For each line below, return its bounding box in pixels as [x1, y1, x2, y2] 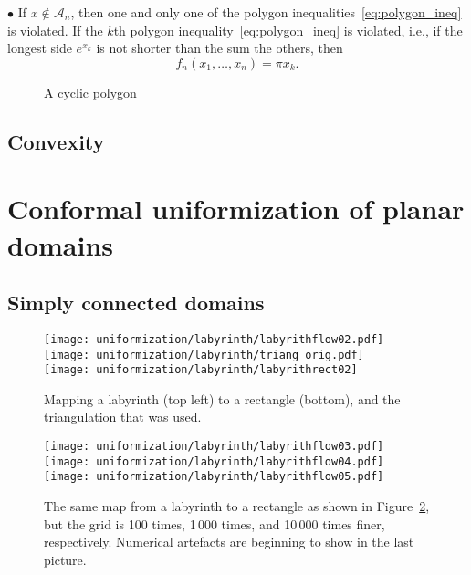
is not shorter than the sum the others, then [96, 38, 343, 57]
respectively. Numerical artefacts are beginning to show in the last [44, 532, 414, 551]
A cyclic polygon [44, 82, 137, 101]
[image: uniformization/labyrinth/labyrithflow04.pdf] [44, 455, 384, 468]
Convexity [7, 127, 105, 155]
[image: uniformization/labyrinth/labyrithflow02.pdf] [44, 332, 384, 346]
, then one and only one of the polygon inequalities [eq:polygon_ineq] [70, 3, 462, 21]
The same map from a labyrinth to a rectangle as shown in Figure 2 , [44, 497, 430, 516]
